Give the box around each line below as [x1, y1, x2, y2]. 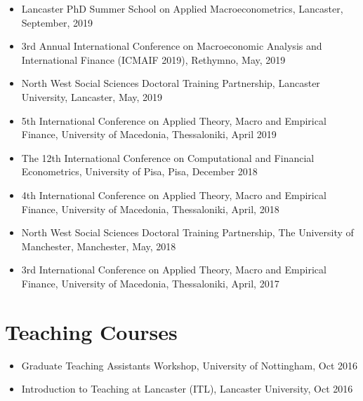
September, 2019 [21, 15, 93, 29]
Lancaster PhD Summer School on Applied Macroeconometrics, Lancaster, [21, 1, 343, 15]
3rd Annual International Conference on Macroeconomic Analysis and [21, 39, 322, 53]
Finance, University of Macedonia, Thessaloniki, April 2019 [21, 127, 277, 142]
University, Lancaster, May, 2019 [21, 89, 163, 104]
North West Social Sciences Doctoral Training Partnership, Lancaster [21, 76, 320, 90]
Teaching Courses [5, 317, 178, 346]
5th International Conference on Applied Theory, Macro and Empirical [21, 113, 326, 128]
